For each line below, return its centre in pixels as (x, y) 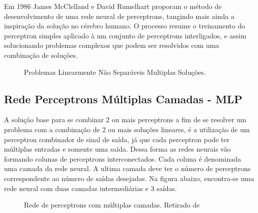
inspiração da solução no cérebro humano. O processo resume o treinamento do (125, 26)
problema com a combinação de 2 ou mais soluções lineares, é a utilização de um (127, 129)
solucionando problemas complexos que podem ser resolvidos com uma (112, 45)
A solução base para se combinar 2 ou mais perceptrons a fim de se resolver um (125, 119)
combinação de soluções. (41, 55)
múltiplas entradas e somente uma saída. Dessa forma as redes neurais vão (118, 149)
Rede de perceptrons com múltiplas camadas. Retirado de (112, 205)
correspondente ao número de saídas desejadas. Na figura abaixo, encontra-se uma (129, 178)
